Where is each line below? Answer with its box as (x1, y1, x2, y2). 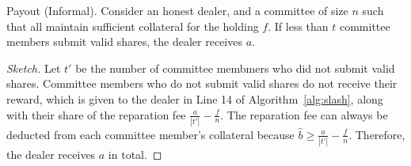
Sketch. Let (6, 59, 61, 76)
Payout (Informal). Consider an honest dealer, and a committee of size (6, 2, 348, 18)
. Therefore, (348, 126, 405, 142)
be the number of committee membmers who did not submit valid (75, 59, 395, 76)
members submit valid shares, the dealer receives (6, 33, 242, 50)
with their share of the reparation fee (6, 106, 186, 123)
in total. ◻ (108, 146, 162, 163)
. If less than (268, 17, 329, 34)
